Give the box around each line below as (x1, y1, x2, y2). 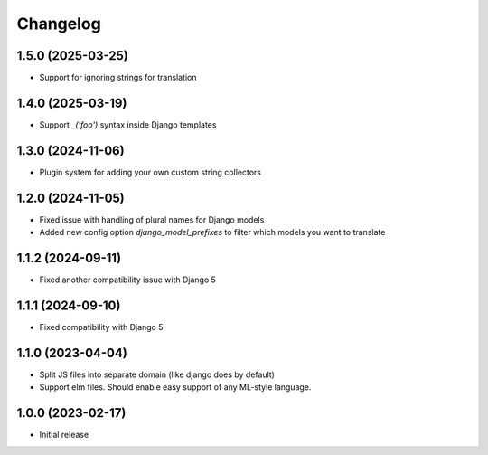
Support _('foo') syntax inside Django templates (39, 118, 217, 130)
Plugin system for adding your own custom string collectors (39, 166, 262, 177)
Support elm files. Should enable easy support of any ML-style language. (39, 382, 312, 393)
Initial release (39, 430, 89, 441)
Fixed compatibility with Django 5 (39, 321, 164, 332)
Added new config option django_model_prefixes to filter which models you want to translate (39, 227, 386, 238)
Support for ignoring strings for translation (39, 72, 198, 83)
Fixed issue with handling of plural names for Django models (39, 213, 265, 225)
